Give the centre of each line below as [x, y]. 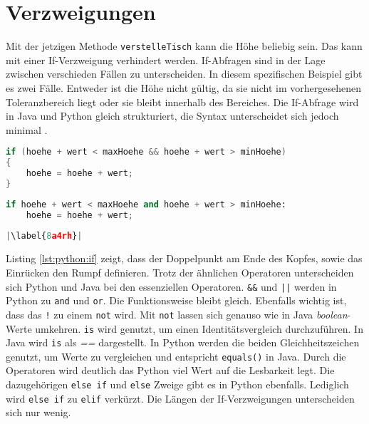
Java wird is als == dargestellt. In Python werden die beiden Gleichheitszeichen [183, 342]
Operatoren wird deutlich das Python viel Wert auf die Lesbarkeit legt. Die [170, 370]
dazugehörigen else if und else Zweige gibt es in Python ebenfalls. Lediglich [177, 384]
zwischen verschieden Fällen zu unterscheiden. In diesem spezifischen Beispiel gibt [184, 74]
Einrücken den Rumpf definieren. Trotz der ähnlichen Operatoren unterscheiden [180, 272]
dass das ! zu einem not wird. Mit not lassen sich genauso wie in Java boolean [177, 314]
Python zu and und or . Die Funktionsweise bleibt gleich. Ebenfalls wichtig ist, [176, 300]
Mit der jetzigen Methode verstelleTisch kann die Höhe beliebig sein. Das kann [184, 46]
